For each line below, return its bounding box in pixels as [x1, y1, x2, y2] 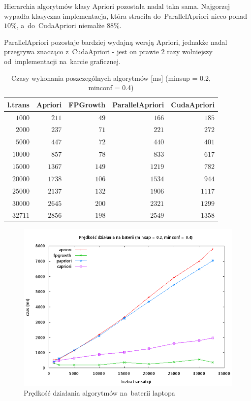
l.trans [7, 99, 30, 109]
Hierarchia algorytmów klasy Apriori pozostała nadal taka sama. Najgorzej [4, 1, 230, 11]
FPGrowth [68, 99, 106, 109]
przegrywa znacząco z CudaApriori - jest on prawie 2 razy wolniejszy [4, 46, 213, 57]
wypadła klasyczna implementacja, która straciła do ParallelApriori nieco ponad [4, 10, 248, 21]
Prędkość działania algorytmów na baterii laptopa [24, 388, 175, 398]
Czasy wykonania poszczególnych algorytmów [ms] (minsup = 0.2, [11, 72, 211, 83]
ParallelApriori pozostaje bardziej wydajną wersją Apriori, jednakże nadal [4, 36, 227, 47]
